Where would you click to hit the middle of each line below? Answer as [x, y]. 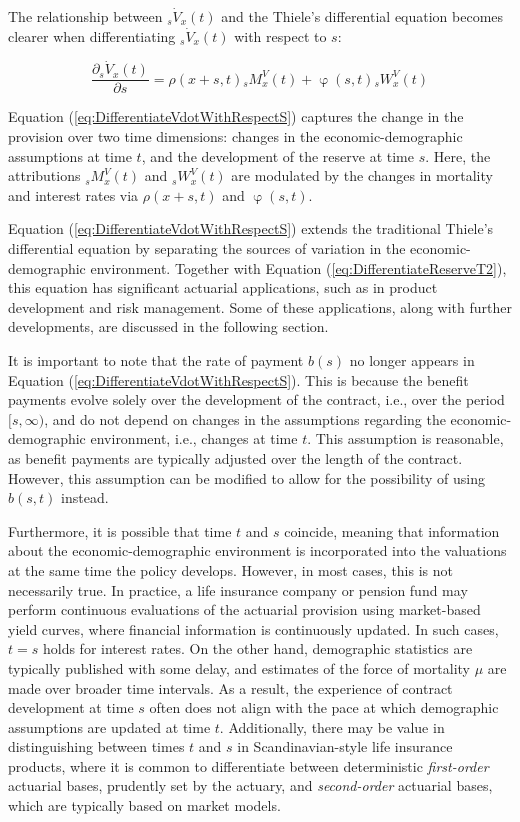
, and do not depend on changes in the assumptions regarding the [245, 418]
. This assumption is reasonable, [405, 438]
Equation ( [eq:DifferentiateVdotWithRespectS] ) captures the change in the [236, 116]
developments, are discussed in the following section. [168, 326]
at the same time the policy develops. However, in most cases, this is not [230, 569]
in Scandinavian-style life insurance [345, 746]
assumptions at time [70, 155]
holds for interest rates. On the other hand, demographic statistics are [257, 648]
